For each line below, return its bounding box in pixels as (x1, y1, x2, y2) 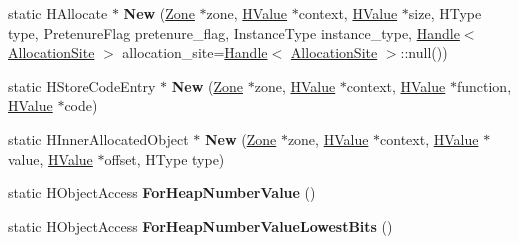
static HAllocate (8, 3, 108, 23)
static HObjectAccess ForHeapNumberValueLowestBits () (8, 215, 393, 236)
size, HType (408, 3, 482, 23)
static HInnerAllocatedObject (8, 128, 189, 149)
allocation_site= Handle (122, 42, 268, 63)
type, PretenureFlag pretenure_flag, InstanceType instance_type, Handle (8, 22, 460, 43)
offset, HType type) (104, 148, 225, 169)
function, (456, 75, 512, 96)
